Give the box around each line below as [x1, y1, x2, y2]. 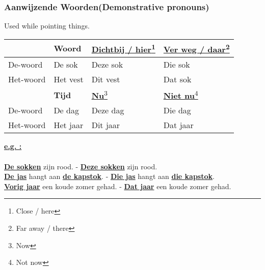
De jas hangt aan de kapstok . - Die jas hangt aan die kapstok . [4, 171, 215, 182]
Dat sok [163, 73, 192, 85]
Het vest [54, 73, 84, 85]
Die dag [163, 104, 191, 116]
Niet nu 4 [163, 88, 198, 102]
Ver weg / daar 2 [163, 41, 230, 55]
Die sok [163, 58, 190, 71]
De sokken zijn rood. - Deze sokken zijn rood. [4, 161, 157, 171]
